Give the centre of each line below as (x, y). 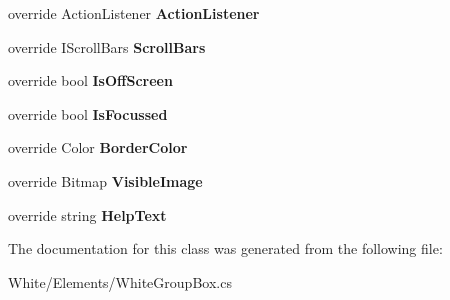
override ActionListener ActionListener (134, 13)
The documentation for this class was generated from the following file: (225, 248)
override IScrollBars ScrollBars (107, 46)
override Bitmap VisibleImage (105, 180)
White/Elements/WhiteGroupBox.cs (120, 281)
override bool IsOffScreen (90, 80)
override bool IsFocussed (88, 113)
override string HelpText (87, 214)
